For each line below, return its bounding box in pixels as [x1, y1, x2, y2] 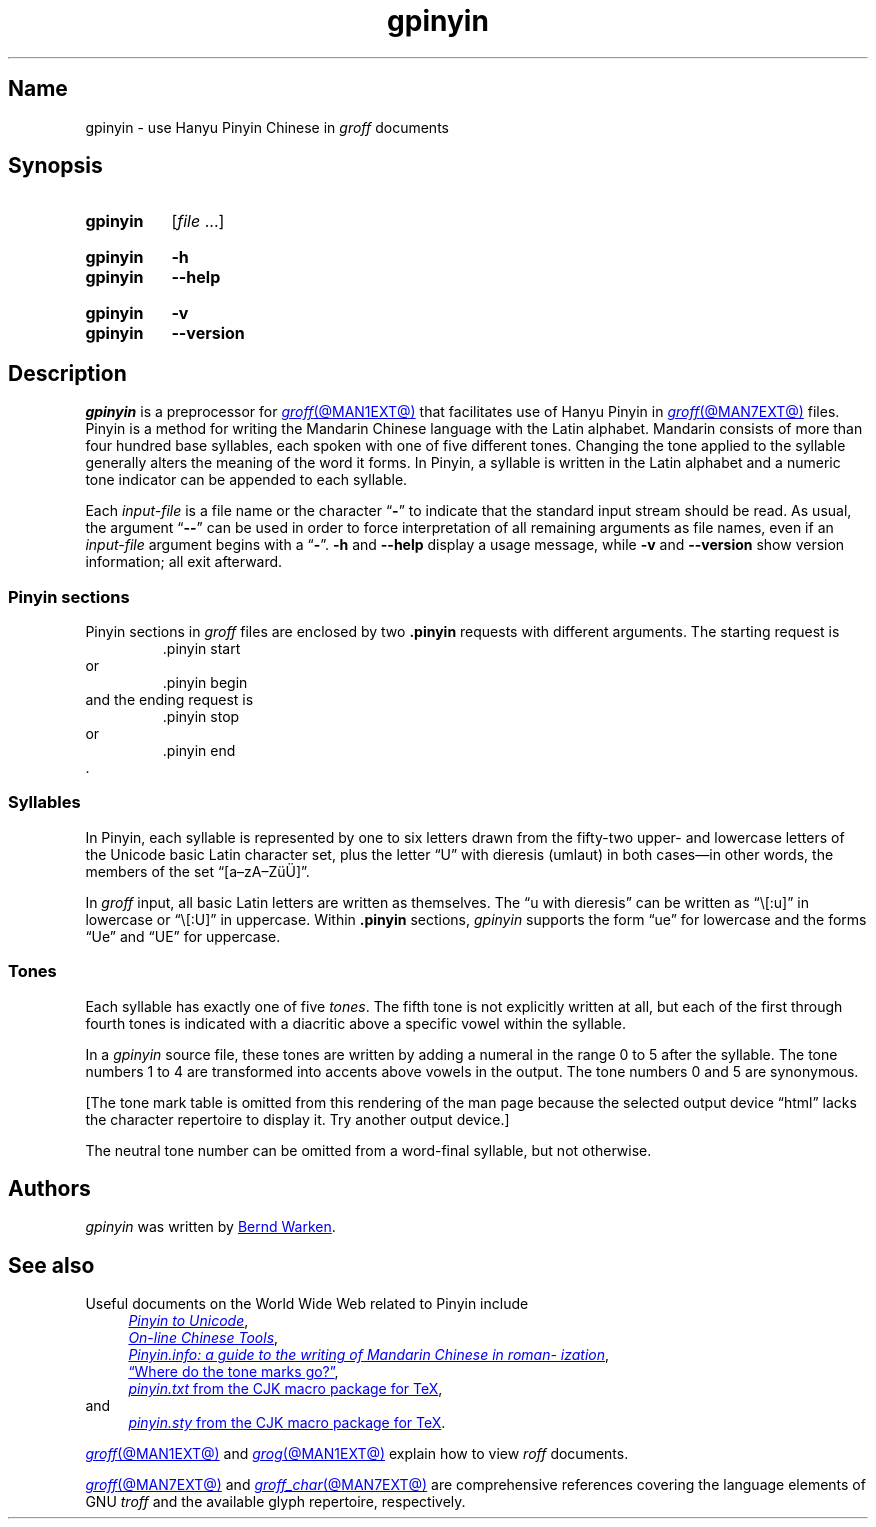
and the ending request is [85, 691, 254, 709]
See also [8, 1252, 95, 1278]
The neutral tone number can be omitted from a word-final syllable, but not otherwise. [85, 1141, 652, 1159]
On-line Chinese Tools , [128, 1329, 279, 1347]
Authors [8, 1175, 91, 1201]
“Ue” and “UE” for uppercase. [85, 927, 281, 945]
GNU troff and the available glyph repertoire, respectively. [85, 1493, 466, 1511]
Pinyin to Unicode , [128, 1312, 249, 1330]
